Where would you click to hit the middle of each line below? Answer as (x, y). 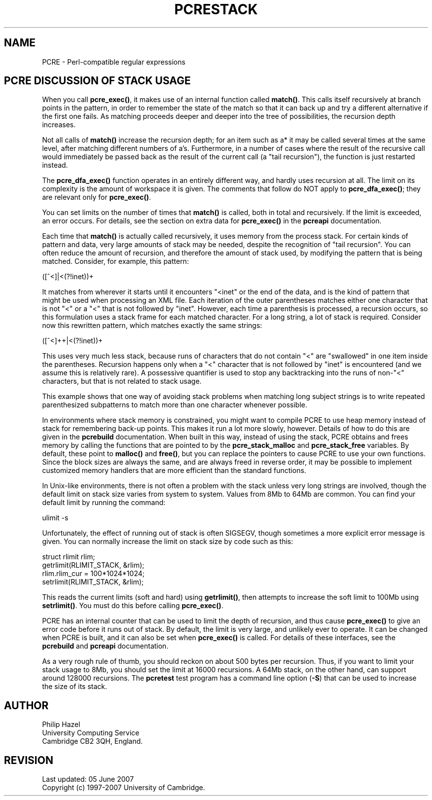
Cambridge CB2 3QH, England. (92, 741)
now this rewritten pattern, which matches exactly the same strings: (152, 326)
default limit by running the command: (104, 503)
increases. (59, 125)
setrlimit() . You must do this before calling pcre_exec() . (133, 606)
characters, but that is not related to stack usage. (122, 381)
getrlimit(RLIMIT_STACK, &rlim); (93, 565)
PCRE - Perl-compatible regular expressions (114, 62)
